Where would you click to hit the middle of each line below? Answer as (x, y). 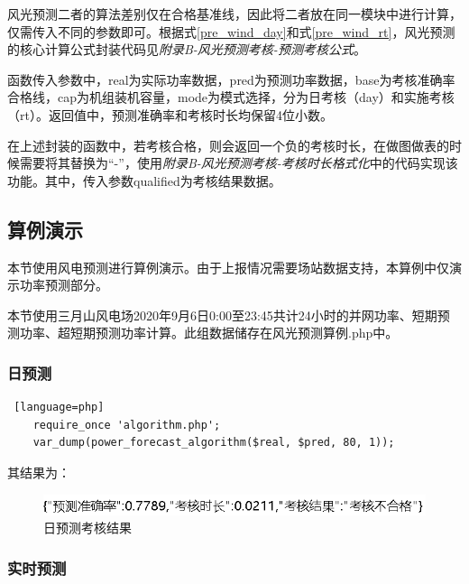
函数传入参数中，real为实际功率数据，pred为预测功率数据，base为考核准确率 (231, 79)
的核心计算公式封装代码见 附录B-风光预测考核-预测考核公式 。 (187, 49)
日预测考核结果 (87, 528)
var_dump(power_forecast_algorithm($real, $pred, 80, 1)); (214, 443)
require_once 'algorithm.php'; (127, 425)
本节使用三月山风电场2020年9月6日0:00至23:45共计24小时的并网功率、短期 (222, 315)
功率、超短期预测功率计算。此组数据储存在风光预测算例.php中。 (209, 333)
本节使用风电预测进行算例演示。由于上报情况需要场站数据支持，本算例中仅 (228, 267)
